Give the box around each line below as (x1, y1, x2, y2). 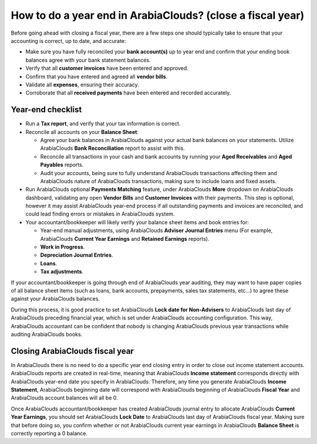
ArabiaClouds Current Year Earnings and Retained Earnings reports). (40, 235, 210, 242)
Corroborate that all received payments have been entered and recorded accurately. (25, 89, 231, 96)
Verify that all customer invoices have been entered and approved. (25, 65, 189, 72)
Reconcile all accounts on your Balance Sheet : (25, 128, 139, 135)
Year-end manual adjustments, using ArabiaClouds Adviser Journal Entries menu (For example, (40, 227, 273, 234)
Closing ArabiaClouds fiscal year (11, 346, 134, 356)
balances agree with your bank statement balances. (25, 56, 151, 63)
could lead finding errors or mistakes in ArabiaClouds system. (25, 210, 175, 217)
